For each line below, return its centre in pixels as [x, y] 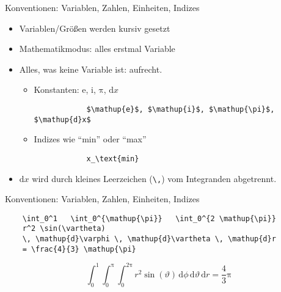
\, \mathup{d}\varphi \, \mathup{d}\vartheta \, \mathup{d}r [149, 239]
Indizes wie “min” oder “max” [90, 139]
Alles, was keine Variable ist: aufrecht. [91, 69]
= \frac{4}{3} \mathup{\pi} [79, 249]
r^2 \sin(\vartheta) [64, 229]
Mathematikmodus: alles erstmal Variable [97, 49]
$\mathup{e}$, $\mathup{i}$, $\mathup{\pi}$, [181, 109]
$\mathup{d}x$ [62, 119]
